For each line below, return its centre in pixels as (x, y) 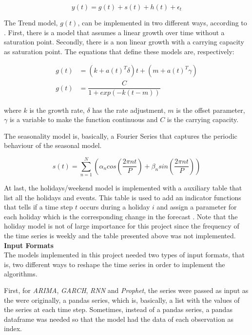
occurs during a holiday (115, 207)
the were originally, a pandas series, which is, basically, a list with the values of (122, 300)
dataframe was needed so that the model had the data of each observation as (119, 319)
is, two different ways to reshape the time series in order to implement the (115, 264)
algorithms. (21, 274)
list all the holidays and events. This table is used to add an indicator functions (123, 197)
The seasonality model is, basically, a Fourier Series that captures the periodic (121, 136)
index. (13, 328)
